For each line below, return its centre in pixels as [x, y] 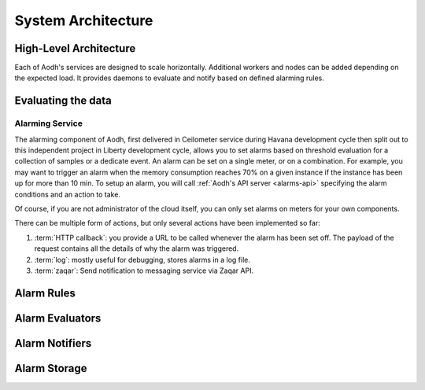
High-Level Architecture [75, 48]
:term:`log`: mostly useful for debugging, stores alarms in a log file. [142, 259]
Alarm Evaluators [58, 318]
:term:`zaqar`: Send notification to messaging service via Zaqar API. [144, 270]
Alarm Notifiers [53, 343]
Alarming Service [48, 123]
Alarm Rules [45, 293]
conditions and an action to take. [68, 194]
